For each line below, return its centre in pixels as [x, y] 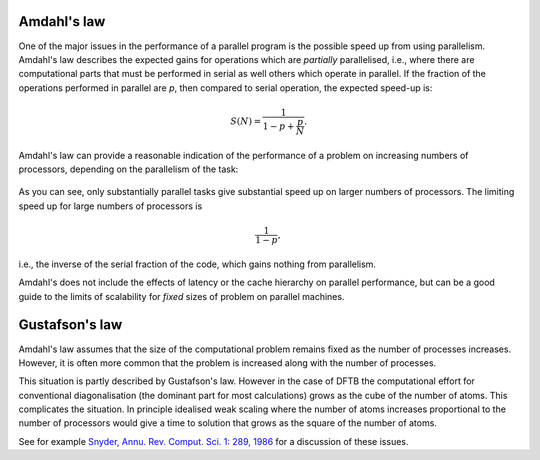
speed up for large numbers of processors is [110, 206]
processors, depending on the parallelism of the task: [128, 169]
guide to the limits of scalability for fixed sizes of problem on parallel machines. [181, 296]
